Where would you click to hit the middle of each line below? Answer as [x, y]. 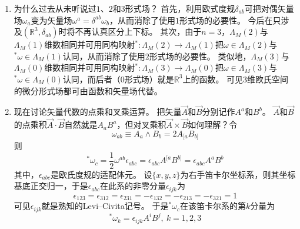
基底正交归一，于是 [51, 186]
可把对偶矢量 [269, 8]
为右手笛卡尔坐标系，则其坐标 [238, 174]
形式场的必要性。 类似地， [200, 56]
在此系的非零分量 [133, 186]
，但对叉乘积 [141, 125]
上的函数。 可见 [213, 79]
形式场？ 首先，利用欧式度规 [180, 8]
